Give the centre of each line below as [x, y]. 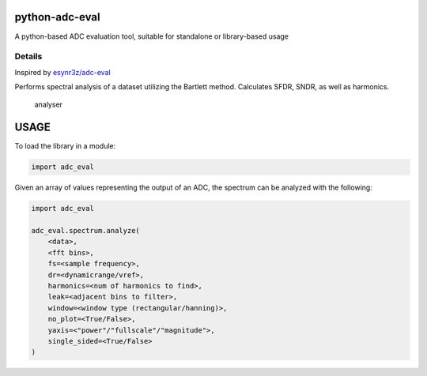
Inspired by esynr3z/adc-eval [62, 72]
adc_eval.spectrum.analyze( [85, 231]
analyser [49, 105]
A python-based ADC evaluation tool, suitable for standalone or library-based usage [151, 36]
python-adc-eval [57, 17]
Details [28, 57]
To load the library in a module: [65, 146]
